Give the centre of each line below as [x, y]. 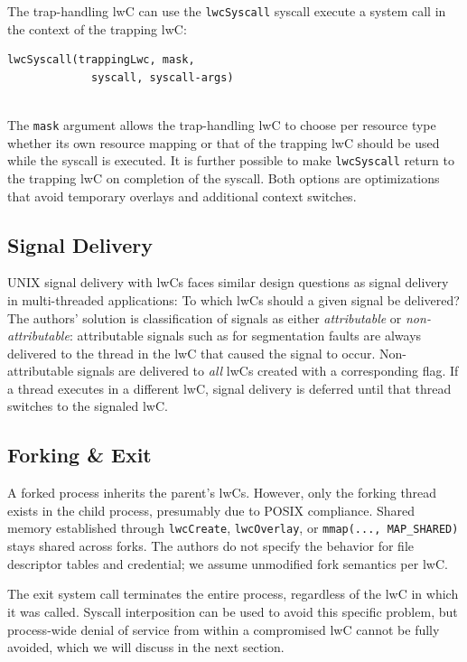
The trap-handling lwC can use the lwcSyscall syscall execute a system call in [227, 11]
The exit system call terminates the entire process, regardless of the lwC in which [233, 594]
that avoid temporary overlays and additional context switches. [182, 196]
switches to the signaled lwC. [88, 406]
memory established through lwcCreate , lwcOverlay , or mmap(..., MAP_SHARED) [233, 528]
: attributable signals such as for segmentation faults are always [245, 336]
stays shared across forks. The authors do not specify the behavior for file [211, 546]
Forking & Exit [79, 455]
